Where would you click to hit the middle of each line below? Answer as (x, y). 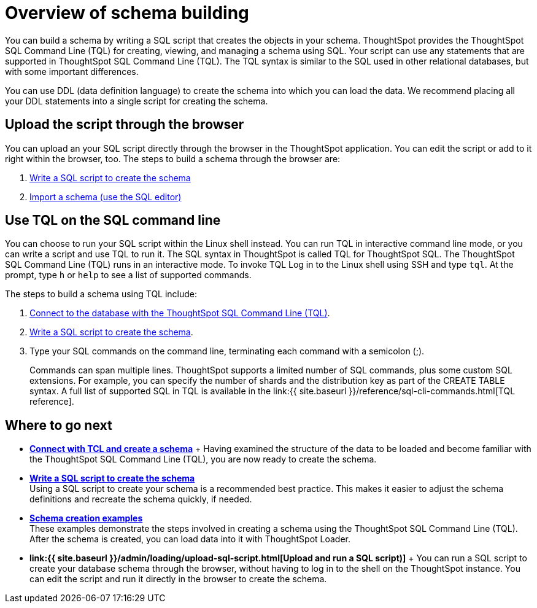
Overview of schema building (127, 13)
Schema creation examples (86, 518)
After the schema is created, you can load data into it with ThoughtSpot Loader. (190, 539)
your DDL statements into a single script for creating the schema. (137, 101)
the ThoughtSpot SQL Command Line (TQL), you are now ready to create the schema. (203, 459)
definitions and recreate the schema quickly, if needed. (141, 499)
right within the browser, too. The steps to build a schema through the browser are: (173, 158)
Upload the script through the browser (125, 125)
